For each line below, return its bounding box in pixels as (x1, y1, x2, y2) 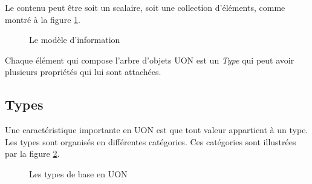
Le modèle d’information (29, 33, 120, 46)
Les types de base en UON (29, 167, 128, 180)
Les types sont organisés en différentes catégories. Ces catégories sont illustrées (5, 135, 296, 148)
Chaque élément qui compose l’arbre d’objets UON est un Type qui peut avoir (5, 53, 294, 66)
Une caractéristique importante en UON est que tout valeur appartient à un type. (5, 123, 308, 136)
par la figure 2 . (5, 147, 60, 160)
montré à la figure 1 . (5, 13, 80, 25)
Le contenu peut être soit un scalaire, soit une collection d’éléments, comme (5, 1, 285, 13)
